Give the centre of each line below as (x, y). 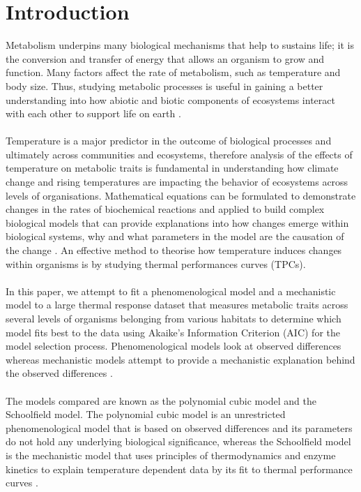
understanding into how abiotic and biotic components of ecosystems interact (170, 99)
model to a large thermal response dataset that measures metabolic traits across (177, 305)
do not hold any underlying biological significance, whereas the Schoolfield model (178, 441)
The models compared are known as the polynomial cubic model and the (161, 400)
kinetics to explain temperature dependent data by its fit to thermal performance (179, 469)
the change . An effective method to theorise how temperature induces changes (174, 250)
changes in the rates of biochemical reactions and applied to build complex (165, 209)
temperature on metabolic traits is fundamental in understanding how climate (172, 168)
